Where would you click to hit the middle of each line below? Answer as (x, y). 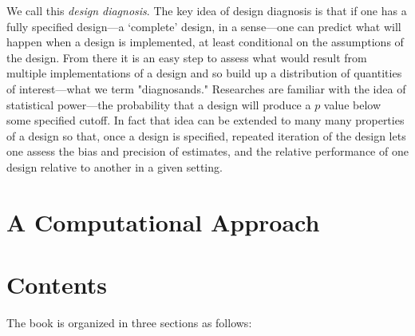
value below (352, 104)
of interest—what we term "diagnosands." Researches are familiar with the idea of (206, 88)
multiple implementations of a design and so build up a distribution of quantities (204, 73)
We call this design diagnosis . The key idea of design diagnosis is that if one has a (207, 10)
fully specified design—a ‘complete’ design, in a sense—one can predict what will (204, 26)
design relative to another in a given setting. (115, 166)
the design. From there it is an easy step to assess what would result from (187, 57)
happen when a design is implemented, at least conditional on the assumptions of (205, 42)
